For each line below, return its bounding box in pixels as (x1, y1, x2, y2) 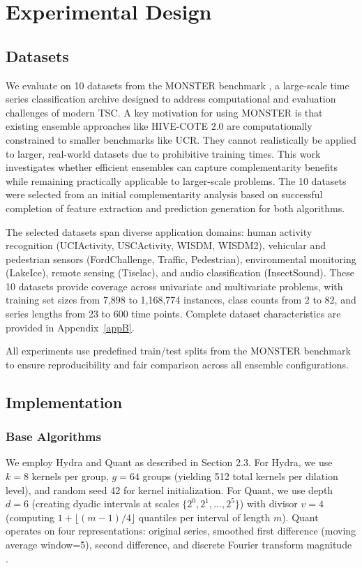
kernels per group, (31, 469, 109, 484)
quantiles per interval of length (138, 509, 271, 524)
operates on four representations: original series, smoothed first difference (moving (6, 523, 356, 538)
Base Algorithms (6, 428, 101, 445)
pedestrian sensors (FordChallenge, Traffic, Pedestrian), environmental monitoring (6, 251, 356, 266)
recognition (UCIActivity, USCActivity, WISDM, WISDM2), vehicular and (6, 238, 326, 253)
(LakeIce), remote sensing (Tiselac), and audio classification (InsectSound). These (6, 265, 355, 280)
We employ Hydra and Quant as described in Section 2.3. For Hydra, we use (6, 455, 333, 470)
